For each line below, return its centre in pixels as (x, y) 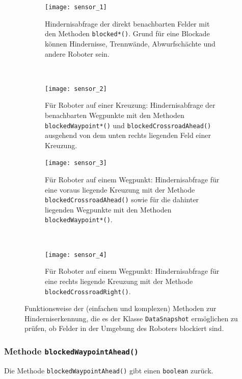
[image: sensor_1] (76, 7)
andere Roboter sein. (77, 53)
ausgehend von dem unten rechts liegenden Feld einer (128, 135)
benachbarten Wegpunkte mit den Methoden (115, 115)
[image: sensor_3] (76, 163)
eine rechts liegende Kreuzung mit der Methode (119, 281)
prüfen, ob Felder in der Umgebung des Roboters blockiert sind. (124, 328)
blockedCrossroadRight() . (88, 291)
